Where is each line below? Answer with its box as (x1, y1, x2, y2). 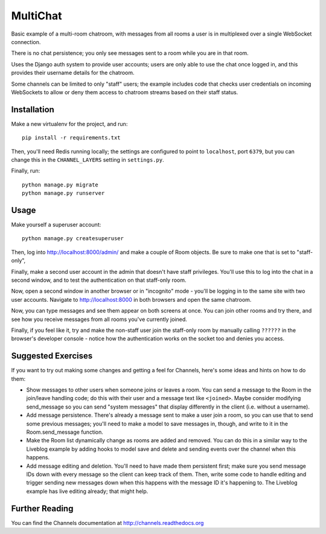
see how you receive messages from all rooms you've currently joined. (11, 316, 187, 323)
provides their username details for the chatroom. (11, 69, 135, 77)
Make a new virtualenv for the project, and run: (11, 120, 128, 127)
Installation (11, 104, 54, 115)
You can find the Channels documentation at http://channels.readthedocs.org (11, 519, 204, 526)
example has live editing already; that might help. (26, 488, 149, 495)
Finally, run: (11, 167, 40, 174)
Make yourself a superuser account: (11, 221, 101, 229)
